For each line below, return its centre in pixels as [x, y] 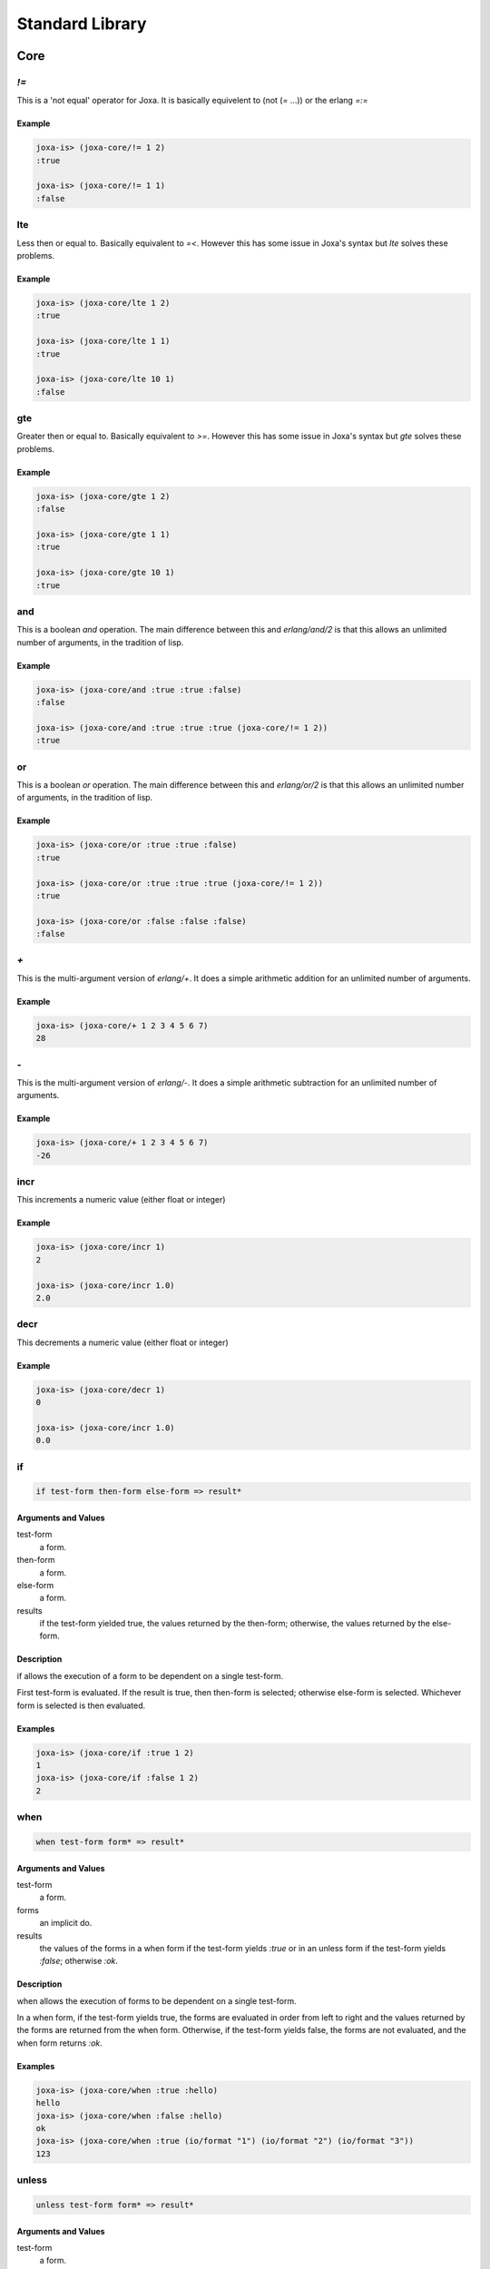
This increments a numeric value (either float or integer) [121, 1200]
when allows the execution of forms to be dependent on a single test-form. [157, 2000]
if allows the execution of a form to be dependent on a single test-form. [150, 1675]
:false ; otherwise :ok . [78, 1961]
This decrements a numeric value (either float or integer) [122, 1342]
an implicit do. [66, 1923]
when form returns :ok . [60, 2043]
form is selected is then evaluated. [81, 1705]
